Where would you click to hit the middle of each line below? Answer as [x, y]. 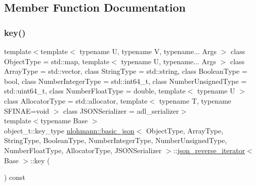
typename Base [64, 121]
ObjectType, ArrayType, [185, 130]
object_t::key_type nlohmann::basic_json [69, 130]
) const [15, 177]
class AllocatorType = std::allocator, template [76, 100]
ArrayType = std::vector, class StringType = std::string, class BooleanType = [126, 71]
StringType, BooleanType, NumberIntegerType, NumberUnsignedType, [116, 140]
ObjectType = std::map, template [57, 61]
